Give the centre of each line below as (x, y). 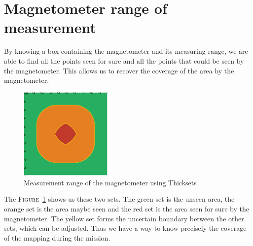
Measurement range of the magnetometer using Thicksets (110, 182)
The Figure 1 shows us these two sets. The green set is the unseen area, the (119, 199)
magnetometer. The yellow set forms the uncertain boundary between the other (124, 218)
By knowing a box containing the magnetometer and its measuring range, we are (126, 51)
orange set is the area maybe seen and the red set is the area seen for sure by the (126, 209)
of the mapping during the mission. (57, 237)
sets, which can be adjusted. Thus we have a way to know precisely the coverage (125, 228)
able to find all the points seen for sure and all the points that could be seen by (124, 60)
